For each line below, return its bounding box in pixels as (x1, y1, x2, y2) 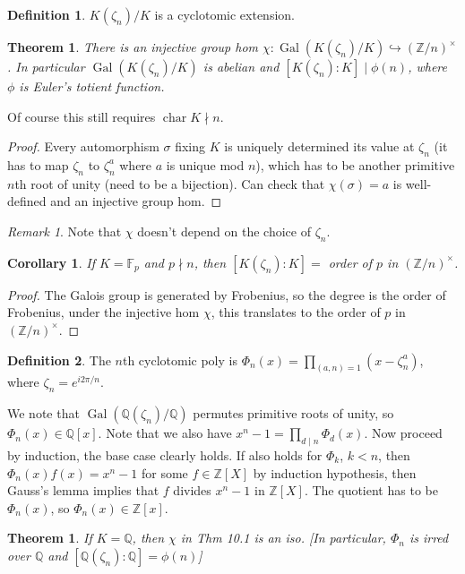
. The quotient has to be (304, 481, 438, 500)
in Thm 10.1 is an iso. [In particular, (180, 528, 386, 547)
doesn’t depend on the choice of (137, 221, 311, 240)
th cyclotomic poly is (122, 350, 237, 369)
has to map (7, 155, 69, 174)
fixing (175, 137, 206, 156)
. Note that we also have (98, 424, 232, 442)
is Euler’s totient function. (19, 77, 165, 95)
